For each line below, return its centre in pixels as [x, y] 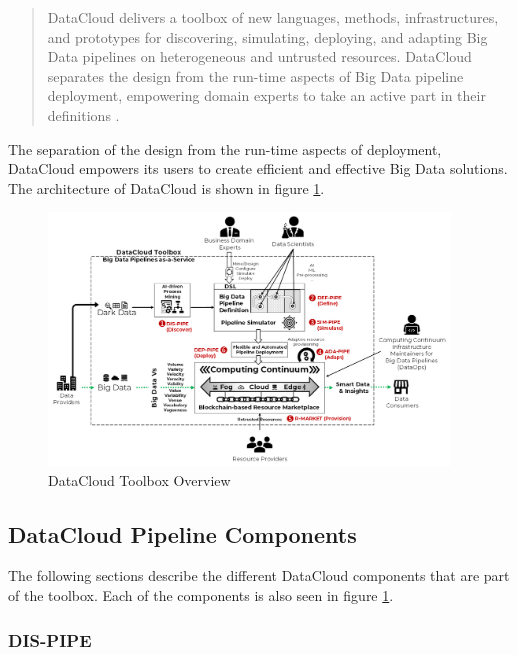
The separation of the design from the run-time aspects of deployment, [225, 148]
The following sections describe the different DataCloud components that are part [259, 575]
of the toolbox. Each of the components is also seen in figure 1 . [201, 595]
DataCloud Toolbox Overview [139, 479]
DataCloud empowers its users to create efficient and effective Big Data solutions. [258, 168]
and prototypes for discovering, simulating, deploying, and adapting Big [267, 36]
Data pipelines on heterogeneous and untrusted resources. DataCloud [259, 56]
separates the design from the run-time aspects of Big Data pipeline [255, 75]
